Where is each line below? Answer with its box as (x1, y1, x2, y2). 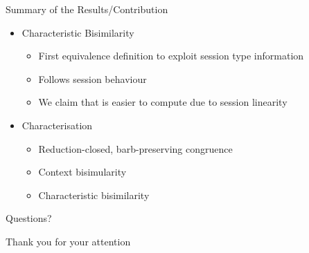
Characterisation (21, 118, 93, 132)
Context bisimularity (38, 165, 127, 179)
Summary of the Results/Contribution (6, 2, 168, 16)
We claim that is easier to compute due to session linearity (38, 95, 288, 109)
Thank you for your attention (6, 234, 131, 248)
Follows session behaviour (38, 71, 147, 86)
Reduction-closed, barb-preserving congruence (38, 141, 233, 156)
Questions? (6, 211, 52, 225)
